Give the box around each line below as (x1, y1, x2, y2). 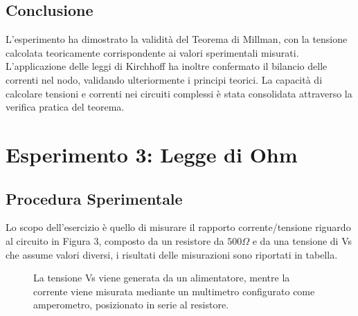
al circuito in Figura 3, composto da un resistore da (6, 233, 224, 248)
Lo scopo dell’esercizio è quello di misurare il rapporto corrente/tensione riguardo (6, 220, 351, 234)
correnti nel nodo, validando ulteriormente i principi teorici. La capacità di (6, 72, 323, 86)
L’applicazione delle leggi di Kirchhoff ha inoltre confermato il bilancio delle (6, 59, 328, 73)
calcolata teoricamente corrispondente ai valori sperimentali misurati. (6, 45, 299, 59)
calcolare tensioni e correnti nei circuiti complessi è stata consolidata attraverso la (6, 86, 352, 100)
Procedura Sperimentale (6, 187, 183, 209)
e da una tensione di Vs (252, 233, 352, 248)
